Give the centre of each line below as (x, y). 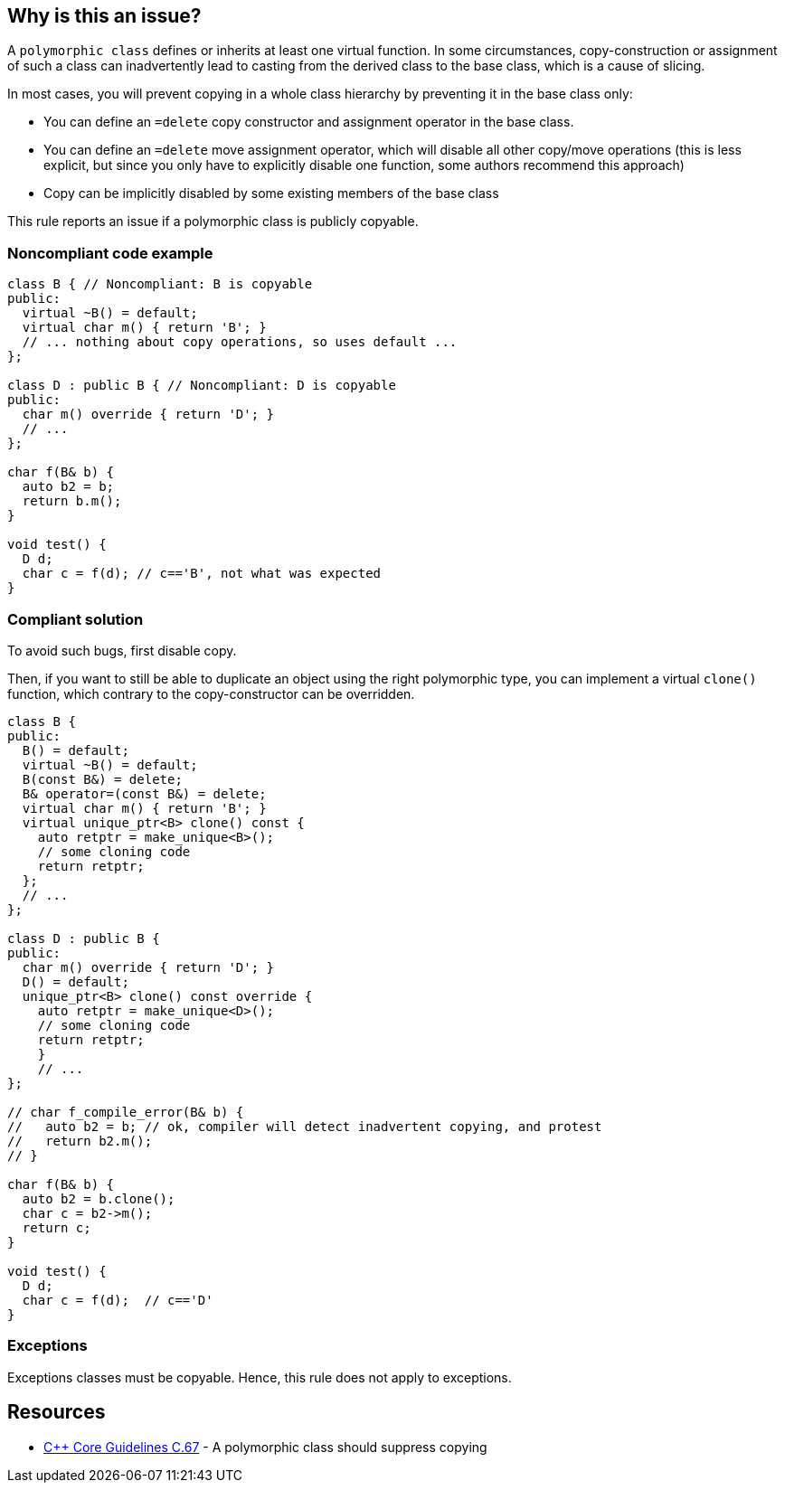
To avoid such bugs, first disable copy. (122, 650)
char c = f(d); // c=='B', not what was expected (202, 574)
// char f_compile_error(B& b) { (126, 1112)
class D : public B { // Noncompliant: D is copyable (202, 386)
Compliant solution (76, 619)
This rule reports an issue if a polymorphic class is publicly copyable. (213, 222)
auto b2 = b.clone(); (99, 1198)
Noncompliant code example (110, 253)
